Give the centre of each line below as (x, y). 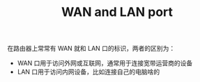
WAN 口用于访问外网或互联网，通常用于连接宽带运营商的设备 (105, 63)
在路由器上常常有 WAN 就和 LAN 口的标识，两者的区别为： (91, 49)
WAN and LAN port (117, 12)
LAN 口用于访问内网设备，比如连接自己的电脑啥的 (89, 72)
